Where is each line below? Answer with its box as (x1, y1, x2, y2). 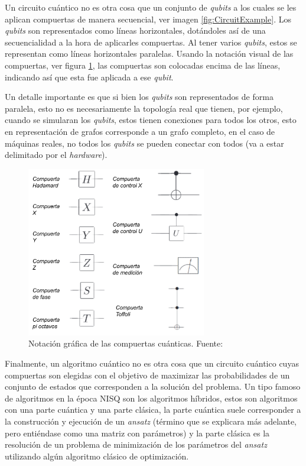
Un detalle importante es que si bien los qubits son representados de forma (5, 90, 274, 103)
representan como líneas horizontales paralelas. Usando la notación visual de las (5, 47, 294, 60)
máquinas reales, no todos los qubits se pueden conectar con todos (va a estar (5, 137, 284, 149)
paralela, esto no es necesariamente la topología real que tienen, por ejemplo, (5, 102, 283, 114)
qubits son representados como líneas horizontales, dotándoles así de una (5, 24, 266, 37)
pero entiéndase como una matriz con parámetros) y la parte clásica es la (5, 426, 270, 439)
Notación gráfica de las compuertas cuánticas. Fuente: (28, 337, 223, 350)
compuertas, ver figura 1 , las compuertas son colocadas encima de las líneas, (5, 59, 281, 71)
